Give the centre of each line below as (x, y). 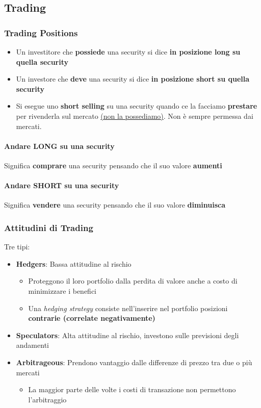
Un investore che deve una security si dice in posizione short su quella (133, 79)
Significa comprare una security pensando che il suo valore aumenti (113, 165)
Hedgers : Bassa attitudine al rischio (74, 263)
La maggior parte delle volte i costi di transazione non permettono (132, 389)
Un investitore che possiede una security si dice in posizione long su (128, 52)
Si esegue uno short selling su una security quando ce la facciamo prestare (137, 106)
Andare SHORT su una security (62, 185)
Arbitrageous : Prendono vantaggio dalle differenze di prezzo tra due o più (134, 362)
